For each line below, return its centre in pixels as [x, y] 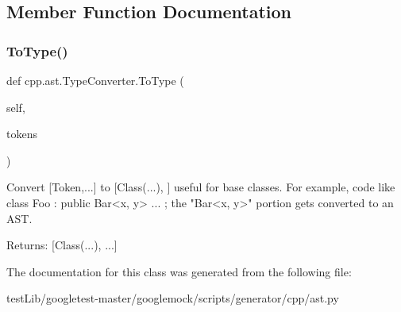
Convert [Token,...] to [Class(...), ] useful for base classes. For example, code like [201, 187]
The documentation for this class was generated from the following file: [179, 271]
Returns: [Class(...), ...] [62, 245]
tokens [22, 134]
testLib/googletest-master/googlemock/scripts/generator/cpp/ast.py [173, 298]
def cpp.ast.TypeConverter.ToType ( [95, 80]
